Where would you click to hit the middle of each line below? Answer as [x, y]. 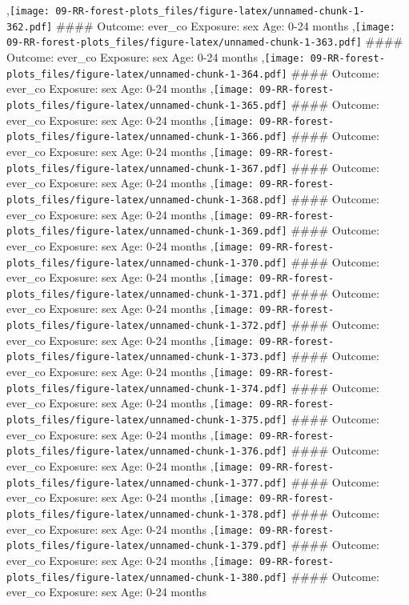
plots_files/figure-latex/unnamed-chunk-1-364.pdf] [147, 74]
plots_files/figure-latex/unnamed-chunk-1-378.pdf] [147, 515]
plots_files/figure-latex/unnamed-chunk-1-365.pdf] [147, 105]
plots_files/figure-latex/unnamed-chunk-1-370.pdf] [147, 263]
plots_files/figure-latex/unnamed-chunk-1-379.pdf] [147, 546]
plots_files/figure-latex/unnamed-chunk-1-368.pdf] [147, 200]
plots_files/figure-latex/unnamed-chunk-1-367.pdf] [147, 168]
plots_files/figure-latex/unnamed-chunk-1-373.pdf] [147, 357]
